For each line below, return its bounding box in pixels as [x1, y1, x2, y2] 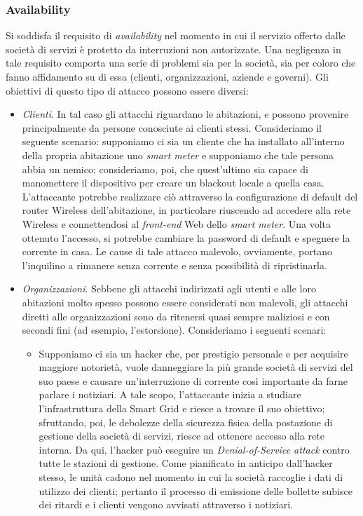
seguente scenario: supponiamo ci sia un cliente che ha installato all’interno [22, 134, 345, 149]
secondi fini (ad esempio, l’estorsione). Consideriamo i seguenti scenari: [22, 322, 327, 337]
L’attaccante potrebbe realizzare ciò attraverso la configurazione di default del [22, 189, 358, 203]
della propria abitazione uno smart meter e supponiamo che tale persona [22, 147, 334, 162]
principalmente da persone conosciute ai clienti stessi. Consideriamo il [22, 120, 322, 135]
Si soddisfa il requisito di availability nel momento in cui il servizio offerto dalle [6, 28, 345, 43]
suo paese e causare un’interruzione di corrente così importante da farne [39, 373, 348, 388]
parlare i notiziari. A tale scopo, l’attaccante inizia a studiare [39, 387, 301, 402]
